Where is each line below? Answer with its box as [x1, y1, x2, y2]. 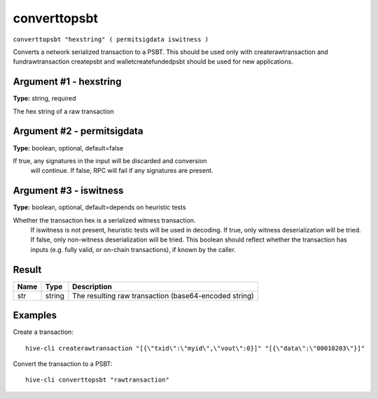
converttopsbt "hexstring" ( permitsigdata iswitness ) [13, 35, 209, 43]
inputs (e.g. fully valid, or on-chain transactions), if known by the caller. [30, 245, 236, 253]
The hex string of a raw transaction [13, 107, 115, 115]
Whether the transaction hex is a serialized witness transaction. [13, 216, 196, 224]
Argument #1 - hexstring [13, 76, 122, 87]
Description [72, 281, 112, 291]
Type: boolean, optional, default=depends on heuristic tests [13, 203, 186, 211]
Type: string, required [13, 94, 76, 103]
